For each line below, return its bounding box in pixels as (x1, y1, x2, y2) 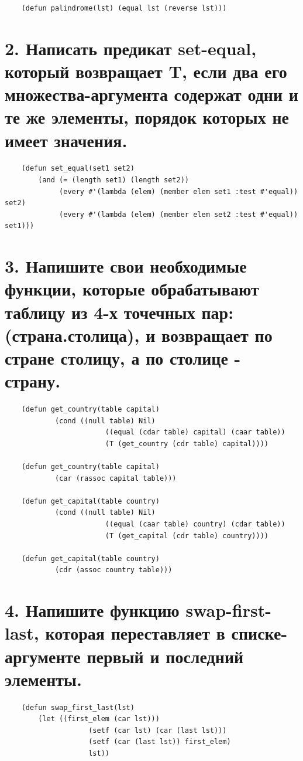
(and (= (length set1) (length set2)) (38, 176, 189, 185)
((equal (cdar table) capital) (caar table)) (105, 428, 285, 437)
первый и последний (87, 644, 244, 668)
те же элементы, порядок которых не (5, 105, 289, 129)
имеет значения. (5, 128, 128, 152)
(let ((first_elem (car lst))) (38, 715, 160, 723)
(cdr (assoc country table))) (54, 566, 173, 575)
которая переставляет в (45, 621, 225, 645)
